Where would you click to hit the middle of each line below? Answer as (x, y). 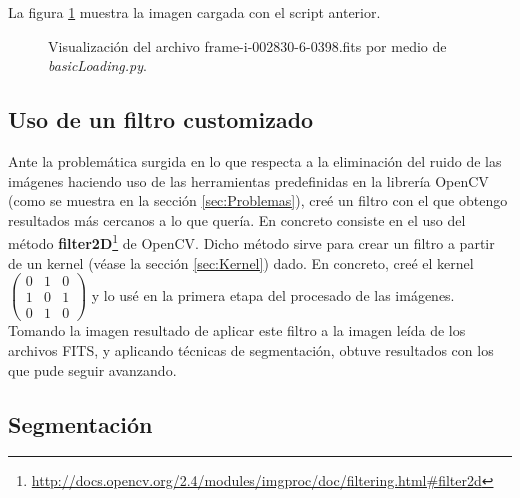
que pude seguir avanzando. (92, 369)
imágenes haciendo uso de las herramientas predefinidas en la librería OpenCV (248, 180)
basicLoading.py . (97, 65)
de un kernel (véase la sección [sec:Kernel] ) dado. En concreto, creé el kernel (241, 262)
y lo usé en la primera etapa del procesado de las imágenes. (273, 294)
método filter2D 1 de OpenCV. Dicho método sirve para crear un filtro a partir (251, 242)
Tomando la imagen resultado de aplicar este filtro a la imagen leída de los (237, 330)
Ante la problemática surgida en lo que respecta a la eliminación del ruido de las (255, 160)
